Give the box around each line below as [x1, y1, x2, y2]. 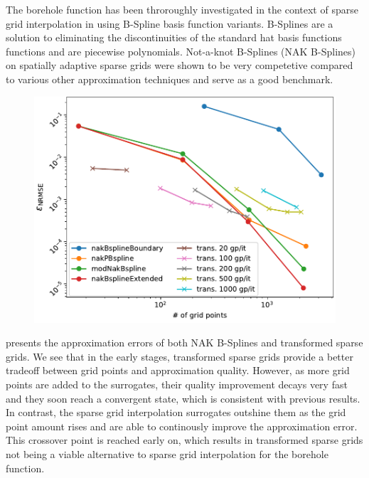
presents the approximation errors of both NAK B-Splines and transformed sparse [6, 335, 363, 350]
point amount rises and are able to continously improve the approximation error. [6, 418, 358, 433]
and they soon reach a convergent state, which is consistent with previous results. [6, 391, 360, 405]
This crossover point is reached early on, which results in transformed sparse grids [6, 432, 363, 447]
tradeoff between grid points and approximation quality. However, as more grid [6, 363, 350, 378]
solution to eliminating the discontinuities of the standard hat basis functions [6, 30, 342, 45]
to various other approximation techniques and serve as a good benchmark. [6, 71, 333, 86]
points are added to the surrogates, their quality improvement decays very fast [6, 376, 348, 391]
